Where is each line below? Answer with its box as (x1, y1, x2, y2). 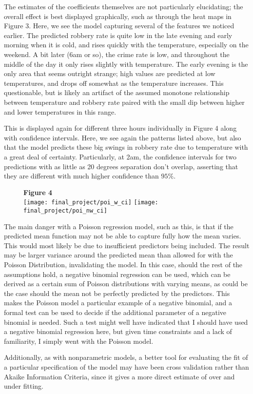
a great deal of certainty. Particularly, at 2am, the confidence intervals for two (4, 151, 236, 161)
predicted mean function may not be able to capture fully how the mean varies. (4, 231, 241, 241)
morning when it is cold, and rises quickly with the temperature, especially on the (4, 39, 249, 50)
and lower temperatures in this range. (4, 106, 117, 117)
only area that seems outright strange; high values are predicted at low (4, 68, 215, 79)
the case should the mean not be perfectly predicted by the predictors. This (4, 288, 230, 298)
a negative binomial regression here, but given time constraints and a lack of (4, 326, 232, 336)
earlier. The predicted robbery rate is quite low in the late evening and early (4, 30, 233, 40)
